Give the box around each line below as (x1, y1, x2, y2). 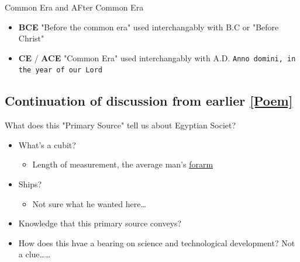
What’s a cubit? (18, 138, 76, 151)
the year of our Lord (18, 66, 102, 75)
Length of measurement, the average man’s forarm (32, 158, 213, 170)
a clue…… (18, 248, 51, 260)
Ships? (18, 178, 42, 190)
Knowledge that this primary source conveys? (18, 217, 182, 229)
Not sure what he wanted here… (32, 197, 146, 209)
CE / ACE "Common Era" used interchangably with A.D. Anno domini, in (18, 51, 296, 64)
